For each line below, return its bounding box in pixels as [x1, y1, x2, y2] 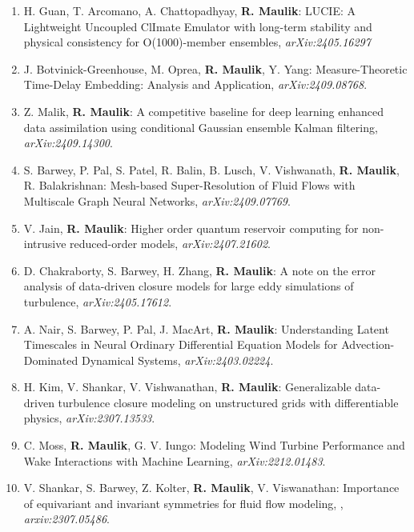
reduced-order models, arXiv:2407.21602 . [70, 235, 271, 252]
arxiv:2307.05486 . [23, 510, 110, 527]
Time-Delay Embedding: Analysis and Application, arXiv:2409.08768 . [23, 76, 368, 93]
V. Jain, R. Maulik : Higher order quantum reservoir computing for [23, 219, 359, 236]
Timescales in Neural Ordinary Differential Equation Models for [23, 336, 338, 353]
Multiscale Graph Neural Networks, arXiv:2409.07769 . [23, 192, 291, 209]
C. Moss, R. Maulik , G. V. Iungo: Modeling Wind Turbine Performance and [23, 437, 405, 454]
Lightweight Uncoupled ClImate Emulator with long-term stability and [23, 18, 372, 34]
